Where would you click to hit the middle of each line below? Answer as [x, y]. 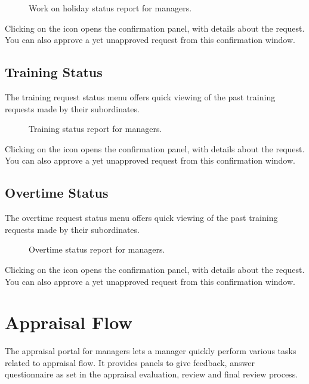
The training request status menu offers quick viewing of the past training [140, 96]
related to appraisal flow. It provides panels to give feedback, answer [130, 362]
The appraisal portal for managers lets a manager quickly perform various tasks [151, 351]
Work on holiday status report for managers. [110, 8]
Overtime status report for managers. [97, 249]
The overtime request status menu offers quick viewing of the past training [141, 218]
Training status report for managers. [95, 129]
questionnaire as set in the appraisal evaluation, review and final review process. [152, 374]
